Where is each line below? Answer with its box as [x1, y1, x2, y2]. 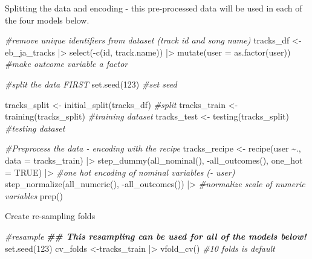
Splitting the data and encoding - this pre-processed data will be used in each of [5, 2, 302, 14]
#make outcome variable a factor [5, 57, 128, 70]
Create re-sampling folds [5, 209, 96, 222]
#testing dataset [5, 121, 65, 134]
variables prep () [5, 189, 63, 202]
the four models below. [5, 13, 89, 26]
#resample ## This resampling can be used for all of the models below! [5, 229, 307, 242]
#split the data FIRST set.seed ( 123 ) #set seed [5, 77, 177, 90]
